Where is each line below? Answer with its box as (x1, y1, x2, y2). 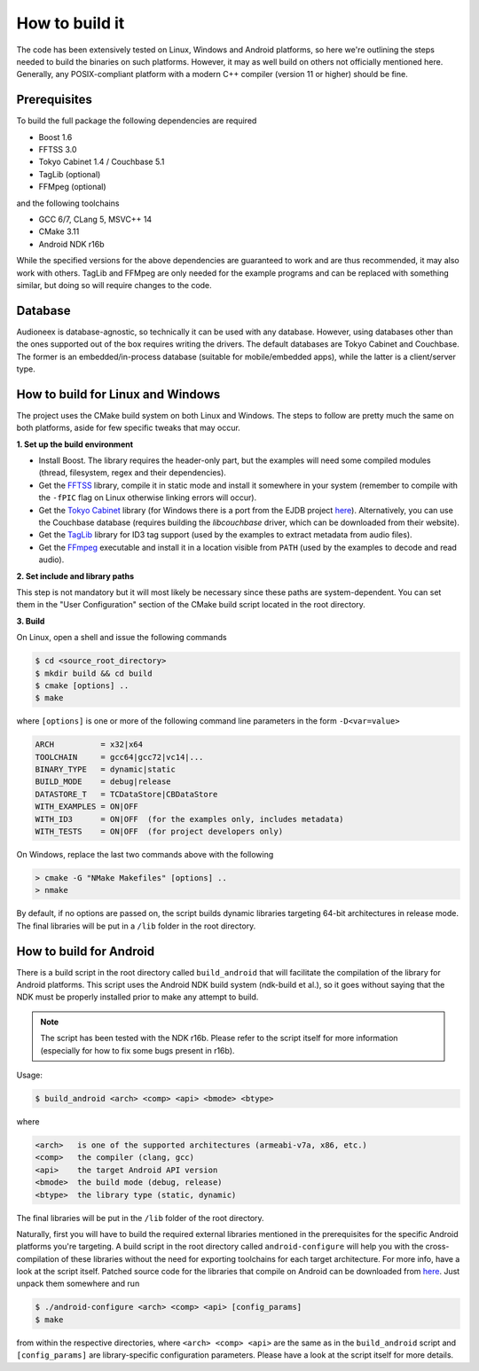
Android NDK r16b (38, 239, 106, 249)
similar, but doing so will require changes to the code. (16, 279, 212, 290)
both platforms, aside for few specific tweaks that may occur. (16, 422, 241, 434)
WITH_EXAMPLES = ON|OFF (35, 802, 139, 811)
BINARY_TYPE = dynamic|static (35, 764, 177, 775)
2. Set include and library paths (16, 570, 135, 581)
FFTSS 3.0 (38, 145, 77, 155)
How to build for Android (16, 944, 155, 959)
